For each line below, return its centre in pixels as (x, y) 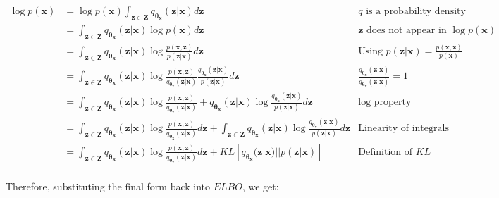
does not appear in (407, 30)
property (393, 103)
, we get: (260, 186)
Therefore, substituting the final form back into (108, 186)
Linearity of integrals (403, 128)
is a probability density (416, 12)
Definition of (386, 152)
